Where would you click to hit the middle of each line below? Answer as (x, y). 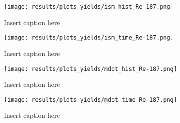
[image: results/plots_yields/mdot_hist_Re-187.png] (90, 69)
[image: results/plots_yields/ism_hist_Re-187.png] (89, 7)
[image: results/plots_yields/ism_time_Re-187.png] (89, 38)
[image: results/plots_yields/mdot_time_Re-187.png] (90, 100)
